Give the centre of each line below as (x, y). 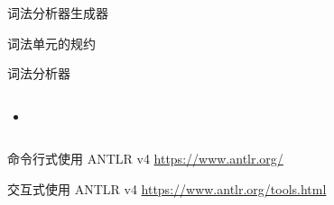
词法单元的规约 (51, 43)
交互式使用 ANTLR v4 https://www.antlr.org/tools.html (167, 188)
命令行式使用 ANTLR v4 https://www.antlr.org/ (145, 159)
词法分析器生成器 (58, 13)
